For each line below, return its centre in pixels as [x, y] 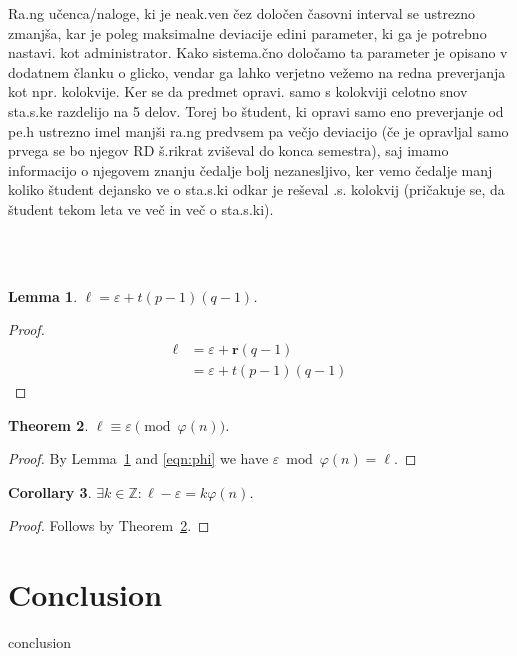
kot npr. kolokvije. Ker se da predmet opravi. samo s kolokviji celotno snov [238, 91]
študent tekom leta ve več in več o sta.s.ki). [141, 208]
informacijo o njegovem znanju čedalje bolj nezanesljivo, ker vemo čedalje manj [250, 169]
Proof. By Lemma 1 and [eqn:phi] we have [138, 458]
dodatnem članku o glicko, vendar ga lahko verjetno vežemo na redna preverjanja [257, 71]
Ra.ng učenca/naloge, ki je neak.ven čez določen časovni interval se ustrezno [242, 13]
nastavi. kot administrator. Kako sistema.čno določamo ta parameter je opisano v [258, 52]
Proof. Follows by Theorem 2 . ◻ [109, 525]
